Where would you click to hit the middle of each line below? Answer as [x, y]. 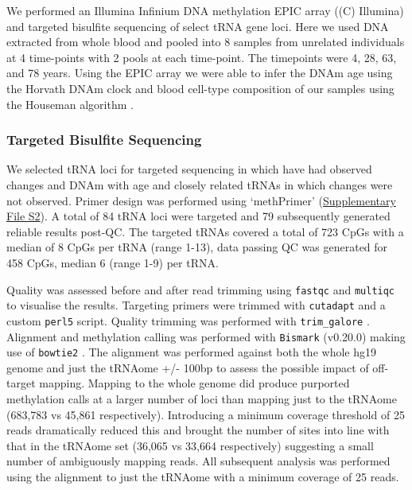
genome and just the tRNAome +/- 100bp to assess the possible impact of [188, 367]
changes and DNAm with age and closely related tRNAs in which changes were [200, 184]
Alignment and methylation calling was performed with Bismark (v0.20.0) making [206, 336]
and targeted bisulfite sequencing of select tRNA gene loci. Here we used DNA [198, 26]
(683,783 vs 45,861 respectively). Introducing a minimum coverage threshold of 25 [206, 414]
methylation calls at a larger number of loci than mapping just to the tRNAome [202, 399]
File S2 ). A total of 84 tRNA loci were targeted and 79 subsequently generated [198, 216]
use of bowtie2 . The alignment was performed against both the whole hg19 [191, 352]
